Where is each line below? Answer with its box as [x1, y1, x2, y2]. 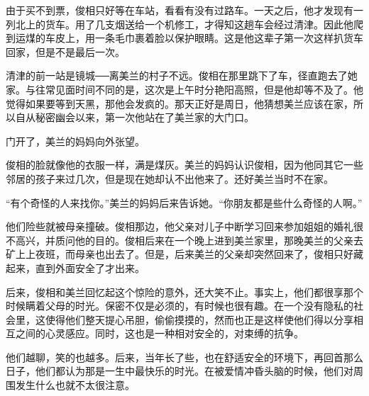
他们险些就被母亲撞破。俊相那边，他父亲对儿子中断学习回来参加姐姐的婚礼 [6, 219, 353, 234]
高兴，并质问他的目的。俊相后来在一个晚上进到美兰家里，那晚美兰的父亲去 [15, 232, 363, 247]
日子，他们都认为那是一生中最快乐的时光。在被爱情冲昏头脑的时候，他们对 [6, 363, 353, 378]
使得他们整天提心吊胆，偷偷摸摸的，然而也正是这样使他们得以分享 [45, 312, 353, 327]
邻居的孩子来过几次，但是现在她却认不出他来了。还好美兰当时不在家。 [6, 171, 334, 186]
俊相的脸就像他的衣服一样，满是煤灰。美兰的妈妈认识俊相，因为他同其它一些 [6, 157, 363, 172]
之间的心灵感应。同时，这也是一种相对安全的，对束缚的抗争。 [15, 326, 304, 341]
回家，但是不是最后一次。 [6, 44, 125, 59]
